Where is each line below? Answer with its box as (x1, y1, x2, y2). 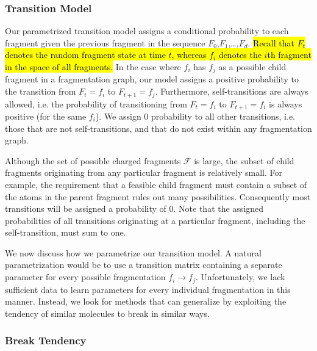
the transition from (5, 85, 76, 98)
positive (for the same (5, 109, 87, 122)
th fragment (267, 48, 312, 61)
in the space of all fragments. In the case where (5, 60, 181, 73)
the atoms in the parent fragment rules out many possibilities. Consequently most (5, 190, 311, 203)
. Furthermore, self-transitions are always (155, 85, 308, 98)
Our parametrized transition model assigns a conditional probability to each (5, 24, 289, 37)
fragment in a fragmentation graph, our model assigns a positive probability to (5, 73, 299, 85)
